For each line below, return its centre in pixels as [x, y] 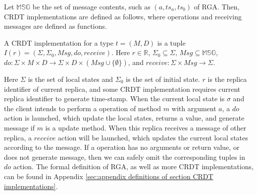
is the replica [227, 79]
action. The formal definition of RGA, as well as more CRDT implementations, [133, 166]
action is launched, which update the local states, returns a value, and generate [124, 118]
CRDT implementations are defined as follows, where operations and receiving [123, 16]
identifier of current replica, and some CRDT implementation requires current [122, 89]
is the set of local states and [71, 79]
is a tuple [171, 42]
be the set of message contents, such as [91, 6]
